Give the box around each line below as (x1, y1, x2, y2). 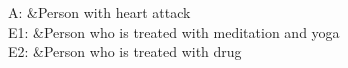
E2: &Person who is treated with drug (8, 41, 242, 62)
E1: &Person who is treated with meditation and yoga (8, 21, 340, 42)
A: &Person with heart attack (8, 2, 191, 22)
